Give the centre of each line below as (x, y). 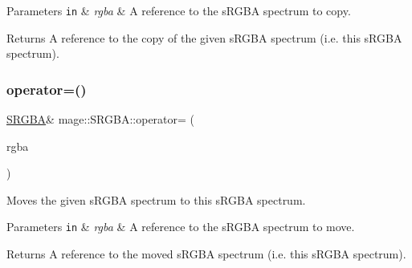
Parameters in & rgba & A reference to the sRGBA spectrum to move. (181, 227)
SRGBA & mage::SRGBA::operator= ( (101, 119)
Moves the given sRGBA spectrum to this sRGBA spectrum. (156, 199)
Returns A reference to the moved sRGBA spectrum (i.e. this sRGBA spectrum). (206, 254)
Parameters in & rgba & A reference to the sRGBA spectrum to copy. (179, 10)
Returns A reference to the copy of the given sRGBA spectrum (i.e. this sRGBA (204, 37)
